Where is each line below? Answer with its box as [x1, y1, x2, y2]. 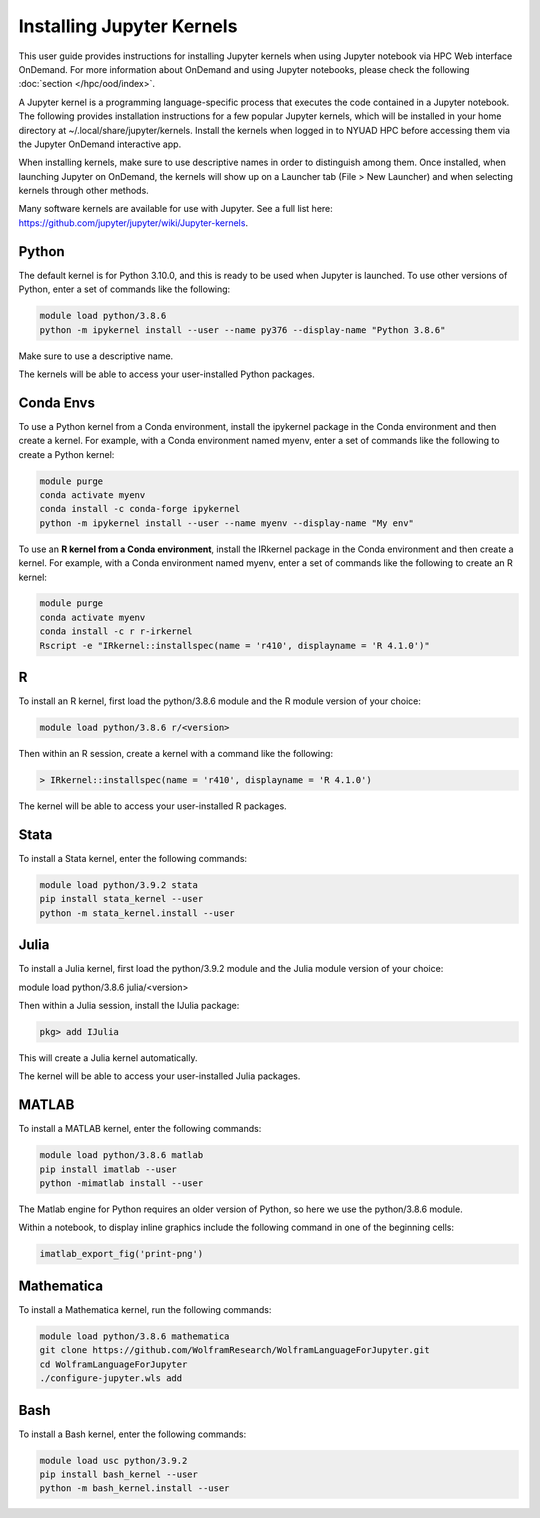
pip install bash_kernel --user [39, 1468, 199, 1480]
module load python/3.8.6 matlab [39, 1150, 204, 1161]
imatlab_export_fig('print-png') [39, 1248, 204, 1260]
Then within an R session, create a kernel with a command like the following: [18, 748, 334, 760]
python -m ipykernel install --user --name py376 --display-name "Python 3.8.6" [39, 324, 446, 335]
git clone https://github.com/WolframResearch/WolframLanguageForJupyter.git [39, 1345, 430, 1356]
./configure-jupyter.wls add [39, 1373, 183, 1384]
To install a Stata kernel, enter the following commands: [18, 853, 248, 864]
